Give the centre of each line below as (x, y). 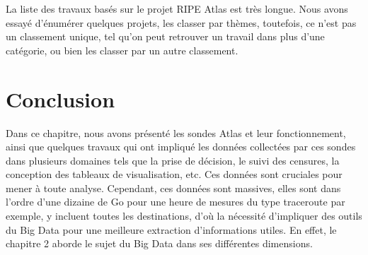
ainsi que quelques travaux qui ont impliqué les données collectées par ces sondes (181, 147)
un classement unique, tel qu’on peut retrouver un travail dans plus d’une (165, 36)
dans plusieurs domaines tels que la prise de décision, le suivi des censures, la (173, 160)
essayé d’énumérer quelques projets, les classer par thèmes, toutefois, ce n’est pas (181, 22)
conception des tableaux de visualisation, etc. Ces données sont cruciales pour (174, 174)
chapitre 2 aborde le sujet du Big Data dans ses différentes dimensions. (159, 243)
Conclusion (61, 99)
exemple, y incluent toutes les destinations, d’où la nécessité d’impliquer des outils (184, 216)
